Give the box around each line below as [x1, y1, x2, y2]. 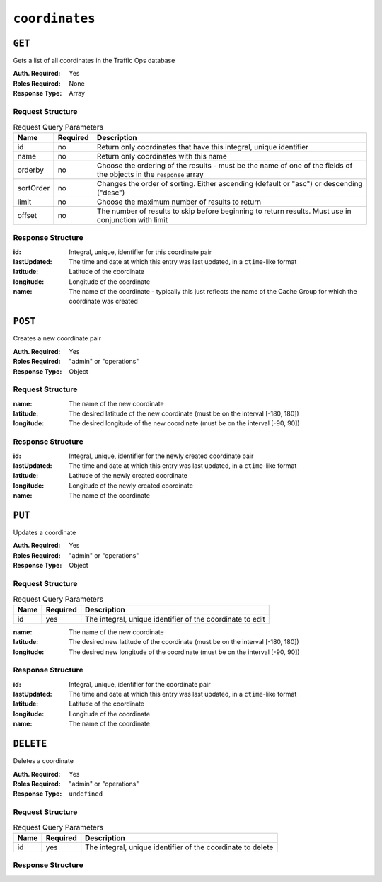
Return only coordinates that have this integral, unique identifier [96, 142, 309, 151]
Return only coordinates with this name [96, 151, 228, 161]
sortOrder [17, 183, 50, 193]
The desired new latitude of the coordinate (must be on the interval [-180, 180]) [69, 638, 300, 646]
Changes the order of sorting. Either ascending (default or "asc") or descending [96, 178, 364, 188]
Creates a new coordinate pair [13, 334, 102, 343]
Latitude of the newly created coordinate [69, 471, 187, 480]
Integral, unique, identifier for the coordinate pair [69, 680, 211, 688]
